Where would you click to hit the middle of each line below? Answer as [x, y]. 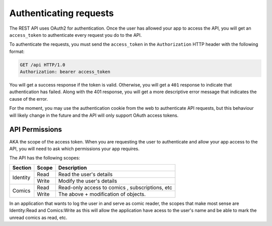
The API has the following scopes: [45, 158]
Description [73, 168]
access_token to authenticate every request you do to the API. [76, 35]
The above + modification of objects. [102, 194]
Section [22, 168]
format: [17, 51]
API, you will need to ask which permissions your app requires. [74, 148]
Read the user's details [85, 174]
